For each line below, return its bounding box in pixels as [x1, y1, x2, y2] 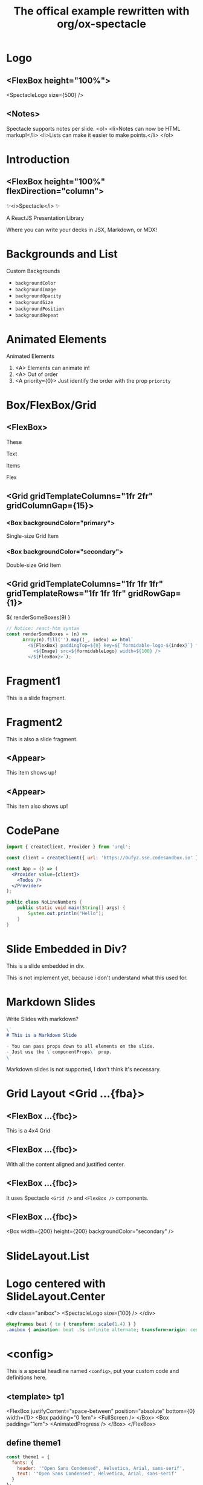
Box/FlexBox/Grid [6, 398, 97, 412]
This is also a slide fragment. [6, 735, 78, 742]
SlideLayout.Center [6, 1289, 106, 1303]
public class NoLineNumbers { [6, 899, 83, 905]
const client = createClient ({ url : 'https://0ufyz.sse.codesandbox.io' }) [6, 855, 201, 861]
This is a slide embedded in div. [6, 962, 85, 970]
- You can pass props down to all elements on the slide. [6, 1043, 155, 1050]
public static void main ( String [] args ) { [17, 905, 126, 911]
